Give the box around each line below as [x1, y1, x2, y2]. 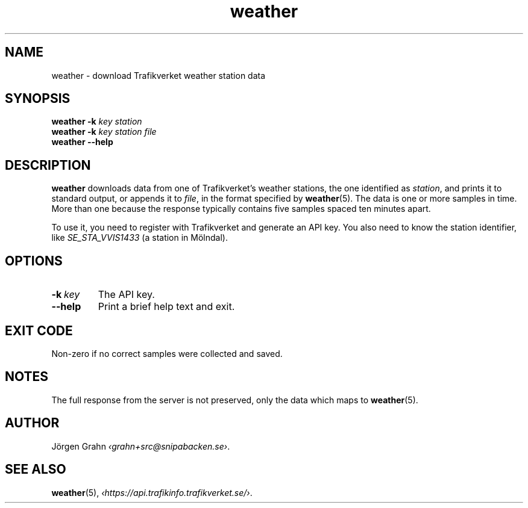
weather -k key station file [51, 126, 157, 137]
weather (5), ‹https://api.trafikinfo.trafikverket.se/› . [51, 487, 253, 498]
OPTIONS [5, 253, 63, 268]
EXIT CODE [5, 323, 73, 338]
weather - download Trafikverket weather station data [51, 70, 266, 81]
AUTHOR [5, 415, 60, 431]
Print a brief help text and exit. [98, 300, 235, 313]
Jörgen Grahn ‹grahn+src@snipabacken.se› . [51, 441, 230, 451]
